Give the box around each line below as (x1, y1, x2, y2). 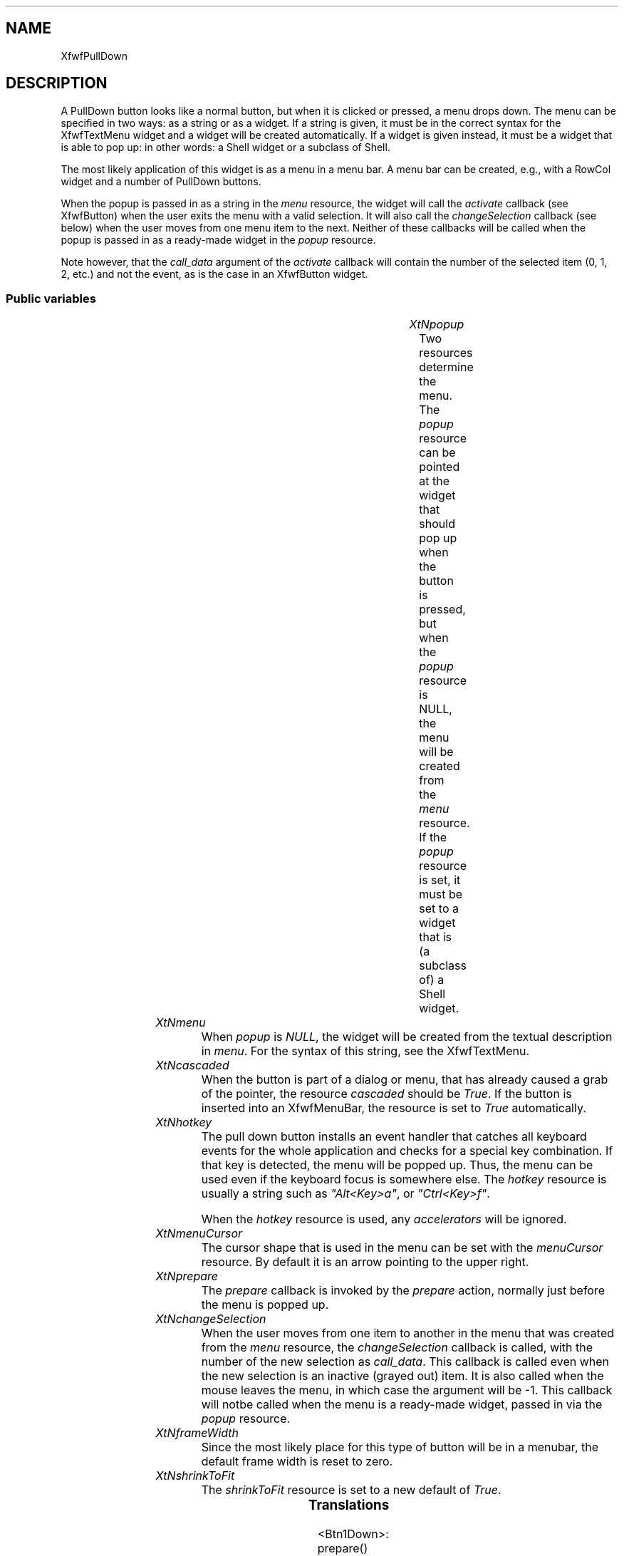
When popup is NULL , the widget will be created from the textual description (201, 1029, 613, 1044)
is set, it (419, 873, 461, 888)
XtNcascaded (155, 1058, 229, 1073)
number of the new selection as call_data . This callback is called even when (201, 1354, 610, 1369)
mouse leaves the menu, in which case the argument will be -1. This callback (201, 1383, 613, 1398)
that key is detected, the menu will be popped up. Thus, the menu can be (201, 1158, 593, 1173)
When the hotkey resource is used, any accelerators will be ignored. (201, 1212, 567, 1227)
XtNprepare (155, 1269, 219, 1284)
